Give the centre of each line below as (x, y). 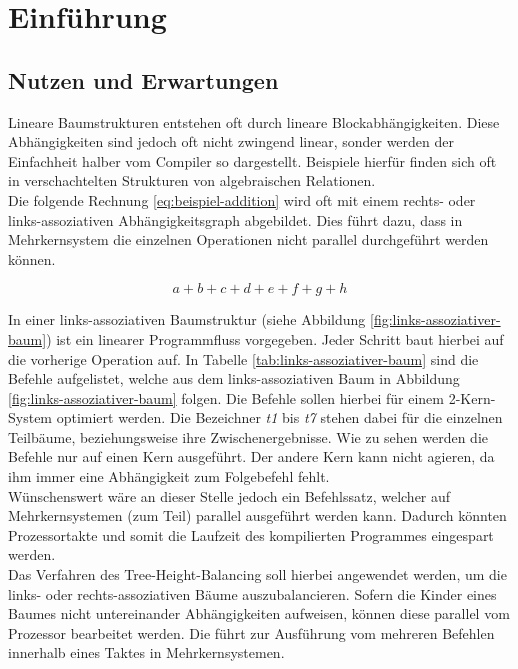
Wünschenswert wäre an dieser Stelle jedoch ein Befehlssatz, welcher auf (229, 495)
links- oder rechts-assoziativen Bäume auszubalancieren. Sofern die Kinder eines (252, 593)
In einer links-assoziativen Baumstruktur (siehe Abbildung (187, 319)
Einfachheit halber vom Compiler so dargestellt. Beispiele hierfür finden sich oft (252, 160)
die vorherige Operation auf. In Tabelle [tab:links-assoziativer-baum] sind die (243, 358)
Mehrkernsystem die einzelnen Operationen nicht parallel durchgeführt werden (248, 239)
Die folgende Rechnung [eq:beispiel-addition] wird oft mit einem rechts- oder (242, 199)
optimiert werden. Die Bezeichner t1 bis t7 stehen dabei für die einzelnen (279, 417)
